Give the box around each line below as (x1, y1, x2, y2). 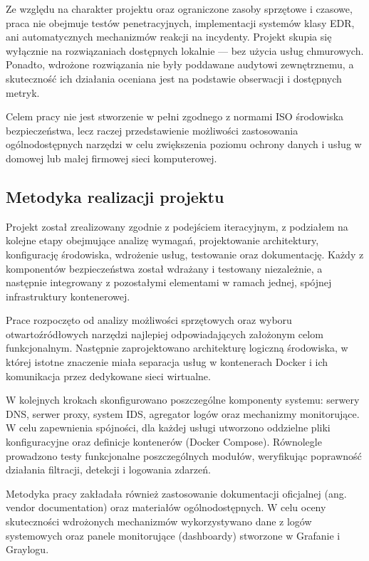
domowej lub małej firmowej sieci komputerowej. (6, 150, 217, 165)
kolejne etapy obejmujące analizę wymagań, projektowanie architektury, (6, 233, 319, 248)
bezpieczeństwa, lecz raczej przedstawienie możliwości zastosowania (6, 122, 298, 137)
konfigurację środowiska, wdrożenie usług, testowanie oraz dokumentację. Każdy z (6, 246, 364, 261)
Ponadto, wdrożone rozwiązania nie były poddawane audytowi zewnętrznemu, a (6, 57, 354, 72)
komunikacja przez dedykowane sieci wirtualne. (6, 368, 211, 383)
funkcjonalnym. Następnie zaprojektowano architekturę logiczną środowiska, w (6, 340, 348, 355)
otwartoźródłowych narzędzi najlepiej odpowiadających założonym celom (6, 326, 323, 341)
